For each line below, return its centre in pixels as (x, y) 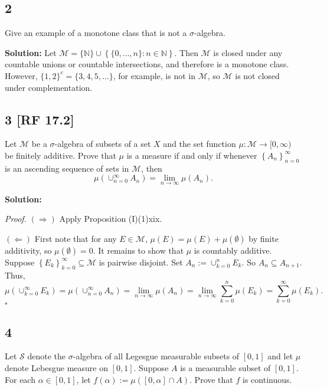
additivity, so (28, 250)
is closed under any (248, 52)
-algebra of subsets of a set (103, 144)
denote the (47, 356)
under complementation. (49, 87)
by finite (264, 238)
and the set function (200, 144)
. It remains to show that (138, 250)
